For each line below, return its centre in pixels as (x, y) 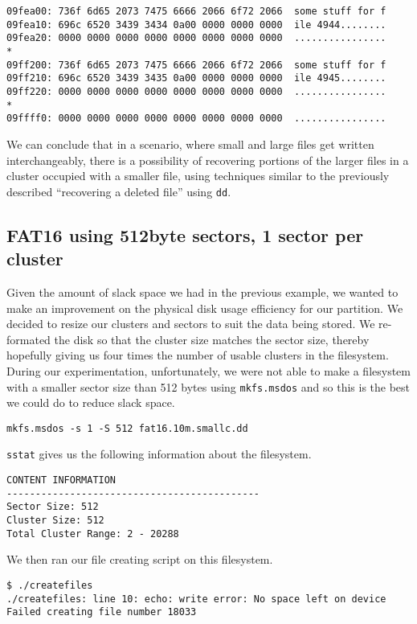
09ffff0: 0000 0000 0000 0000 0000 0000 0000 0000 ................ (196, 119)
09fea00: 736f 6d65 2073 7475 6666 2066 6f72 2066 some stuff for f (196, 11)
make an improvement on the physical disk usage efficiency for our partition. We (205, 308)
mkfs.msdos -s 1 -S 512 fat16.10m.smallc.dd (127, 428)
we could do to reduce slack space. (91, 402)
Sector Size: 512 (53, 507)
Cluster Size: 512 (55, 521)
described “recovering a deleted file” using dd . (119, 191)
